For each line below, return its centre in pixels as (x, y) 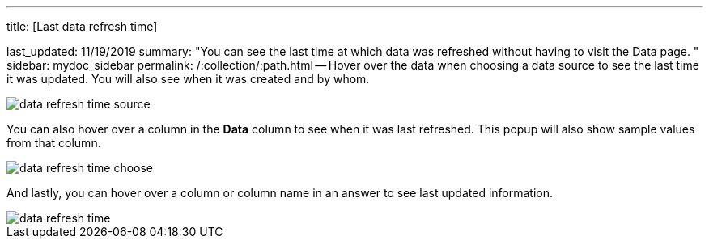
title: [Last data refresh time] (82, 26)
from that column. (54, 143)
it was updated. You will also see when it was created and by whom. (188, 79)
